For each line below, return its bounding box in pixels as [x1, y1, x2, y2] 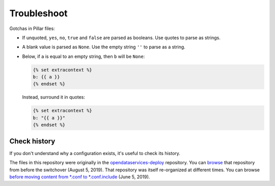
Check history [9, 137, 56, 145]
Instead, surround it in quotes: [22, 94, 85, 100]
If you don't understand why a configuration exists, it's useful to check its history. [9, 150, 181, 156]
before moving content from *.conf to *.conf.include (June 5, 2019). [9, 173, 150, 180]
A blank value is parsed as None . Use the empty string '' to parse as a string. [22, 44, 185, 50]
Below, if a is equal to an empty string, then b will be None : [22, 53, 145, 59]
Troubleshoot [9, 8, 68, 19]
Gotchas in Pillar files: [9, 25, 56, 32]
